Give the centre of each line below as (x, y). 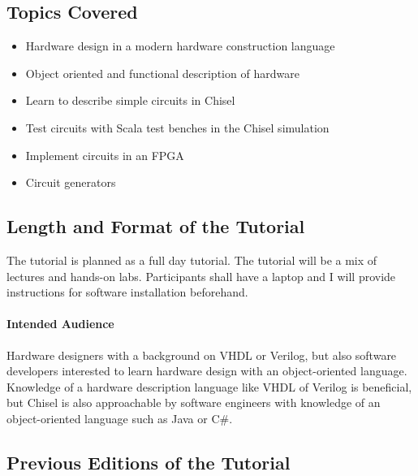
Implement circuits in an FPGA (105, 155)
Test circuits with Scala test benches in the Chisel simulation (177, 127)
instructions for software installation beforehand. (127, 292)
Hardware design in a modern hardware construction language (180, 46)
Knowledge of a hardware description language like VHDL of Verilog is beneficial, (209, 386)
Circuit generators (71, 182)
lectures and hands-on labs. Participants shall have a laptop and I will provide (201, 276)
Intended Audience (60, 324)
